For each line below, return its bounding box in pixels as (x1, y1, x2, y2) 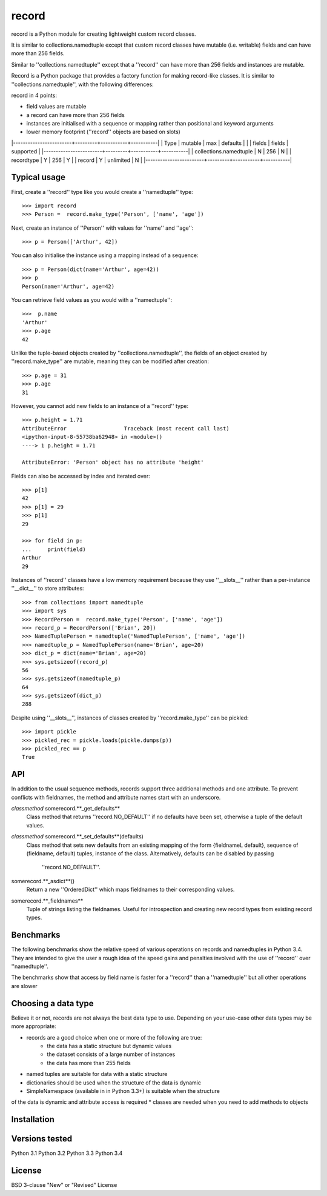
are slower (11, 982, 38, 989)
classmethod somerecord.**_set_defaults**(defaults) (11, 833, 144, 840)
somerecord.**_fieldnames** (11, 897, 84, 904)
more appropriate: (11, 1023, 57, 1030)
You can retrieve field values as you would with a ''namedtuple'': (11, 296, 173, 304)
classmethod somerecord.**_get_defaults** (11, 805, 121, 812)
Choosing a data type (11, 998, 94, 1009)
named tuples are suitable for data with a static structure (26, 1071, 168, 1078)
